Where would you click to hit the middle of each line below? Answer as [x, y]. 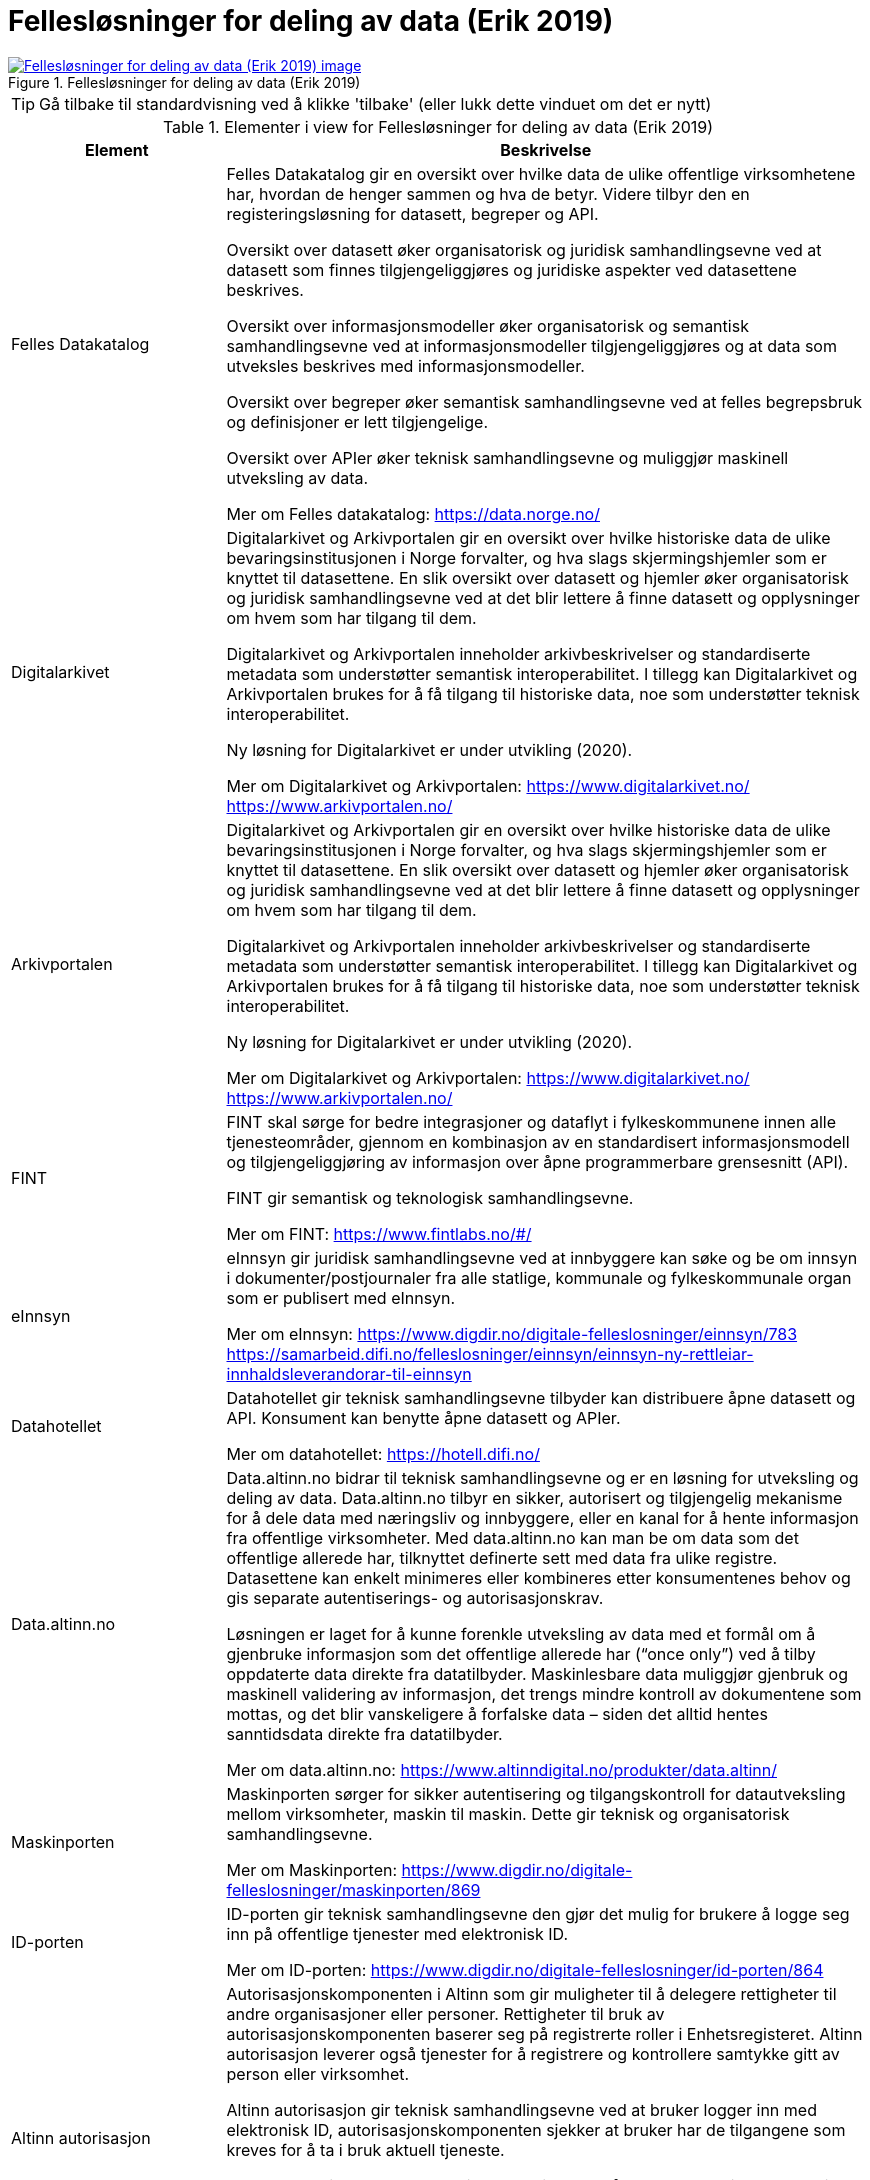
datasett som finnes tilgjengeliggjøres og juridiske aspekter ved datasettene [511, 269]
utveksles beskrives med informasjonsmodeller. [405, 365]
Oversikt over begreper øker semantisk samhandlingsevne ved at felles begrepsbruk [544, 401]
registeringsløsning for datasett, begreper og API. [412, 213]
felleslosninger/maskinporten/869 [353, 1889]
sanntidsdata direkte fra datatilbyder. [364, 1733]
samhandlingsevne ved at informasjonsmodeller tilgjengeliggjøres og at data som [531, 345]
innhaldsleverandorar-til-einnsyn [349, 1373]
